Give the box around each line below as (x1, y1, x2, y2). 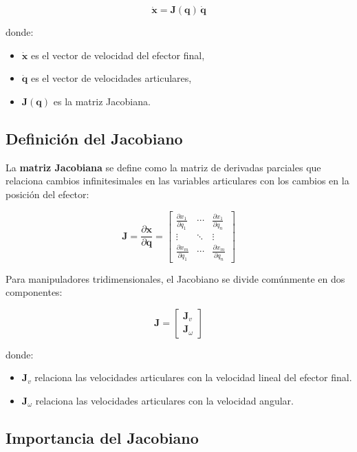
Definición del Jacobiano (6, 127, 183, 149)
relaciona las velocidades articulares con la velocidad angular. (35, 394, 294, 408)
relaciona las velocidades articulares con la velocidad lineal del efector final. (34, 370, 352, 385)
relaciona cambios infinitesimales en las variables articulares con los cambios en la (6, 173, 349, 188)
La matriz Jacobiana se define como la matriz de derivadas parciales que (6, 160, 321, 174)
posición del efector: (6, 186, 89, 201)
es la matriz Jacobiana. (53, 94, 151, 108)
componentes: (6, 285, 63, 299)
